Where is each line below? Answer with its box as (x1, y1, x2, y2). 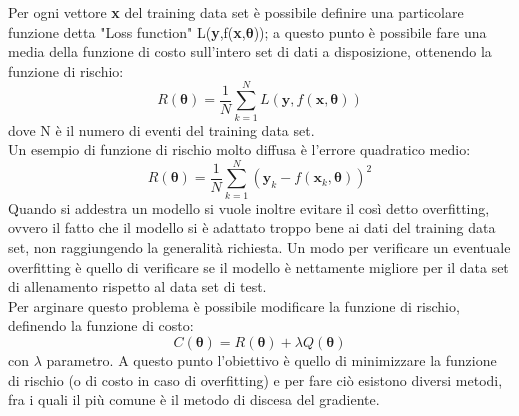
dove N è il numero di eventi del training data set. (8, 119, 315, 140)
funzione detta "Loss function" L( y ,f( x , (8, 21, 246, 42)
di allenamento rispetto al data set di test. (8, 276, 267, 297)
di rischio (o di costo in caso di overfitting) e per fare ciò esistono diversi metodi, (8, 369, 503, 390)
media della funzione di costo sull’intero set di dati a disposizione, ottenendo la (8, 41, 492, 62)
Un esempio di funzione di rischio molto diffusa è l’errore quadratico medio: (8, 139, 471, 160)
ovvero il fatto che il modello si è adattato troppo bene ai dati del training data (8, 217, 496, 238)
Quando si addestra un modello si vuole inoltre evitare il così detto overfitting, (8, 197, 490, 218)
